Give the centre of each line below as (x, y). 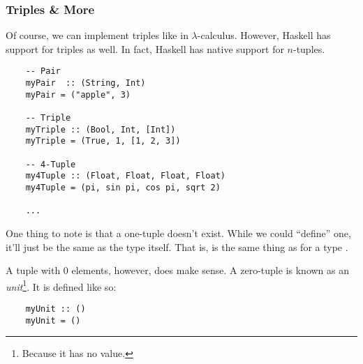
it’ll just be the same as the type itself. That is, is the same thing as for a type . (177, 247)
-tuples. (309, 48)
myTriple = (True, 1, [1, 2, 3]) (103, 141)
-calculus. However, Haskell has (264, 35)
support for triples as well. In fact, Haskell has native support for (145, 48)
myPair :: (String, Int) (86, 83)
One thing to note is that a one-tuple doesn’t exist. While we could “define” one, (178, 233)
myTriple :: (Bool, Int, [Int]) (101, 129)
